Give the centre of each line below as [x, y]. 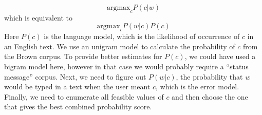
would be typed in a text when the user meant [77, 87]
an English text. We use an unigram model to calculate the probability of [120, 46]
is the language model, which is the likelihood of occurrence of [142, 36]
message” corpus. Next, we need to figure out [75, 76]
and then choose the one [210, 96]
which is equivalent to [39, 17]
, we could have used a [220, 56]
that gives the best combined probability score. [78, 107]
